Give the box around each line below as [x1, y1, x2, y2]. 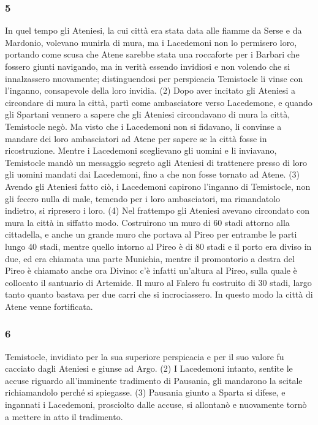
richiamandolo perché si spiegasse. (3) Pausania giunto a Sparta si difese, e [5, 386, 286, 399]
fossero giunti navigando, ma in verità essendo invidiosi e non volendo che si [5, 60, 290, 72]
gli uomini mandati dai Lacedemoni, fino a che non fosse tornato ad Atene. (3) [5, 168, 300, 181]
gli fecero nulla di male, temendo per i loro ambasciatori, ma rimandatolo [5, 192, 281, 205]
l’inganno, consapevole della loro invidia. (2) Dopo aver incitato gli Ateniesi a [5, 84, 296, 97]
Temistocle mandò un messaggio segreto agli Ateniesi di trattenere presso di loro [5, 156, 308, 168]
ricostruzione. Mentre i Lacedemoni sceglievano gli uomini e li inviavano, [5, 144, 277, 157]
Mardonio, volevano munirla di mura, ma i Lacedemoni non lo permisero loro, [5, 36, 297, 48]
